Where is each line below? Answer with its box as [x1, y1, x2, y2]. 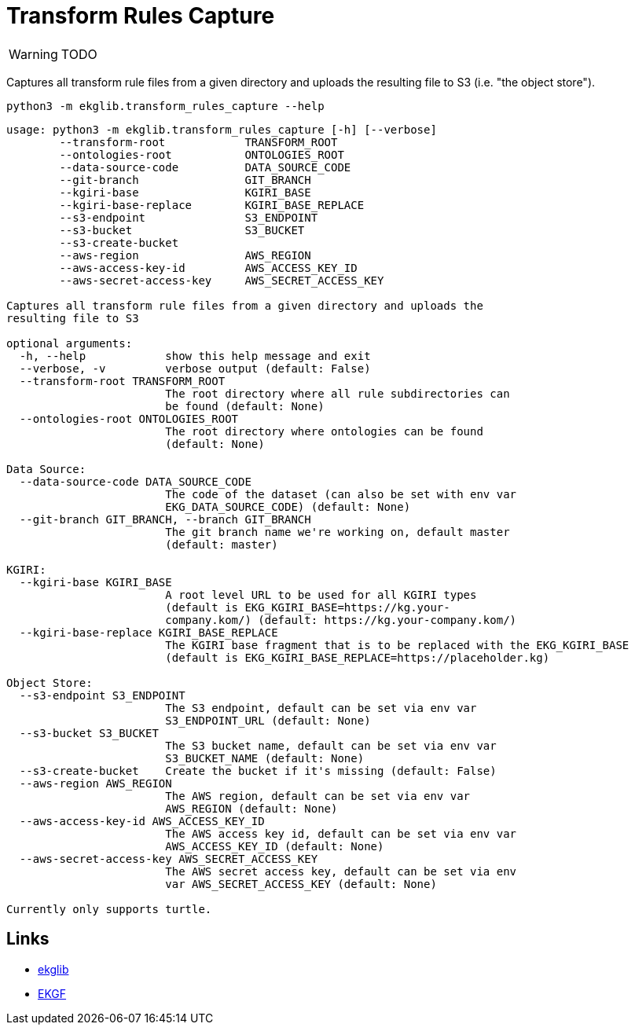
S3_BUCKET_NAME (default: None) [165, 751, 365, 765]
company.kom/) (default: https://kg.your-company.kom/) [165, 613, 517, 626]
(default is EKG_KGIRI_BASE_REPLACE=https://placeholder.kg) [165, 651, 550, 664]
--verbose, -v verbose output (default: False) [19, 361, 371, 375]
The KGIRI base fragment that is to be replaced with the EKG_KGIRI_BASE [165, 638, 629, 651]
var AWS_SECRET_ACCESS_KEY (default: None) [165, 877, 437, 890]
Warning [9, 46, 58, 62]
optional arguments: [6, 336, 133, 350]
